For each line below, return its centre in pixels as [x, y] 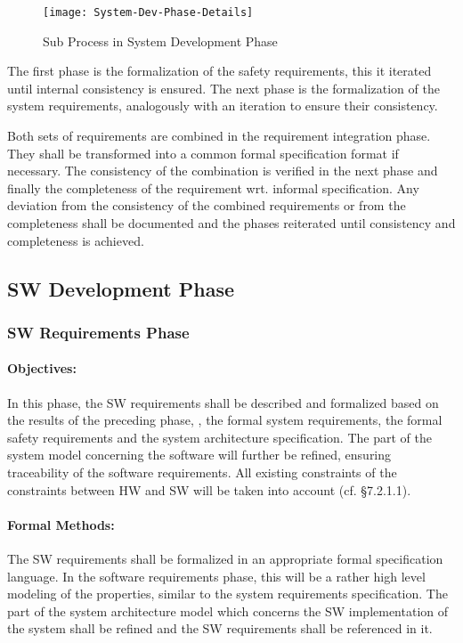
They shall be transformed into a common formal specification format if [203, 153]
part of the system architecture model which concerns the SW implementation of [228, 610]
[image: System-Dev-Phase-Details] [148, 12]
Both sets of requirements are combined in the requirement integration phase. [219, 136]
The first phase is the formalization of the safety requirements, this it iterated [219, 71]
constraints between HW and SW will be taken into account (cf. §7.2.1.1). [209, 489]
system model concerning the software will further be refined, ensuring [199, 455]
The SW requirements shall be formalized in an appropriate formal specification [225, 558]
